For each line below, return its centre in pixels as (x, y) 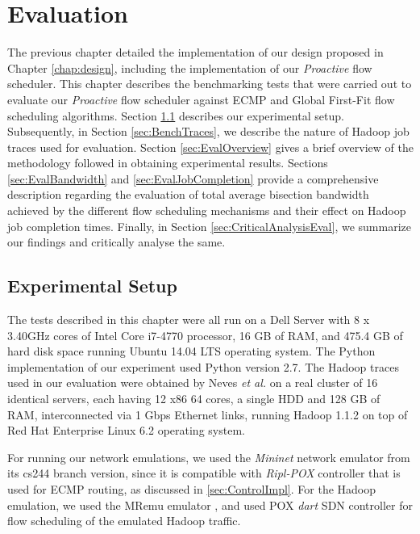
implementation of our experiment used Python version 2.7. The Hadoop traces (203, 366)
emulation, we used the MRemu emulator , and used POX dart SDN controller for (210, 505)
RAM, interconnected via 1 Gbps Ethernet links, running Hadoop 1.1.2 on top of (208, 414)
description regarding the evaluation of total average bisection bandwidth (188, 194)
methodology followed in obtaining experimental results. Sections (168, 163)
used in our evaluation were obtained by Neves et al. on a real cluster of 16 (193, 383)
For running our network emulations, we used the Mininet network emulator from (209, 457)
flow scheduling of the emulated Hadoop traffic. (124, 521)
